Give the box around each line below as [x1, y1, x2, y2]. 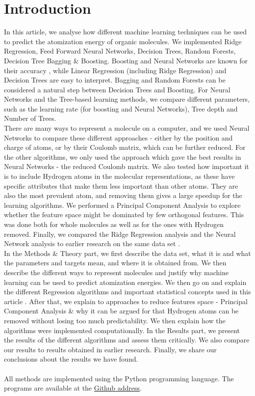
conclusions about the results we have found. [4, 354, 138, 364]
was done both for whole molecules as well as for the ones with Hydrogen [4, 219, 224, 229]
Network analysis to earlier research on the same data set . [4, 238, 180, 249]
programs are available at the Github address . [4, 383, 142, 393]
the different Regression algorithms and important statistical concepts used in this [4, 286, 251, 297]
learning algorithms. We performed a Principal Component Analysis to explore [4, 199, 241, 210]
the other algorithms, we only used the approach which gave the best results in [4, 151, 241, 162]
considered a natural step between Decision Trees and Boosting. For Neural [4, 84, 230, 94]
